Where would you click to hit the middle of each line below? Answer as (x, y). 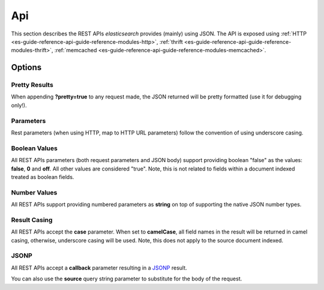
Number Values (34, 192)
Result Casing (32, 220)
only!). (19, 105)
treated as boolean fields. (43, 177)
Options (26, 68)
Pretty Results (32, 85)
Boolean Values (34, 148)
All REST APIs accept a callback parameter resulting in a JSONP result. (99, 268)
